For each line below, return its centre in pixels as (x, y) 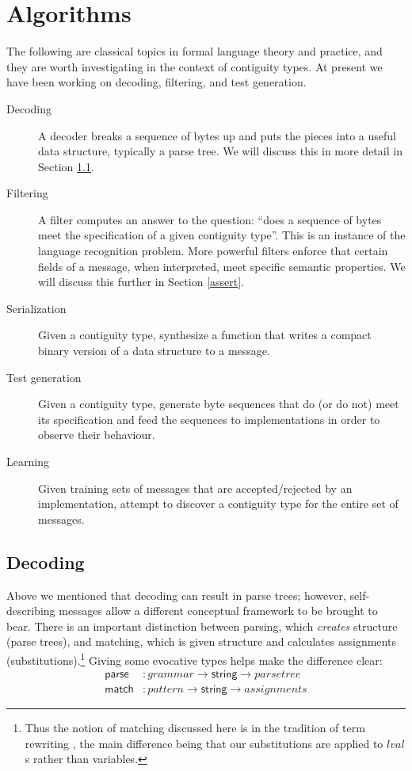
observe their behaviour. (97, 435)
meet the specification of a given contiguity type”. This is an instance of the (222, 235)
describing (31, 611)
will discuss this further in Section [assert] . (141, 282)
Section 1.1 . (66, 166)
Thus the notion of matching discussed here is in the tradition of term (195, 728)
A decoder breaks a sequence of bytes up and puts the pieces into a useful (217, 135)
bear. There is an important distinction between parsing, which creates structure (202, 626)
